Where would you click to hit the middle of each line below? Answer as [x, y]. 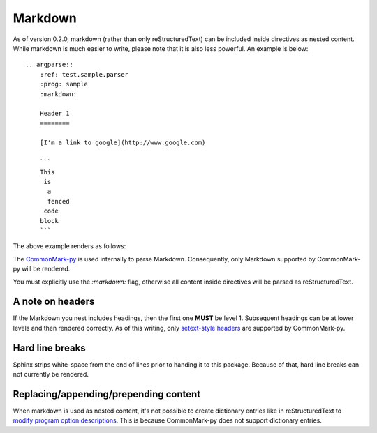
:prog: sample [64, 84]
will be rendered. [46, 269]
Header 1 [54, 114]
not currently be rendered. [51, 374]
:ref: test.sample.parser [84, 74]
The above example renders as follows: [69, 246]
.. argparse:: [49, 65]
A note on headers [54, 302]
